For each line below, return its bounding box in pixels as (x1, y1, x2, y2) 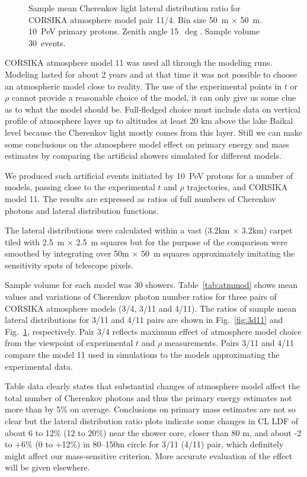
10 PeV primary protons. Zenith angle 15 (28, 25, 179, 37)
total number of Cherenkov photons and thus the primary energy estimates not (5, 391, 292, 404)
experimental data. (5, 360, 73, 372)
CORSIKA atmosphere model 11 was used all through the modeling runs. (5, 56, 273, 69)
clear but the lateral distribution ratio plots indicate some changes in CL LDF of (5, 415, 299, 427)
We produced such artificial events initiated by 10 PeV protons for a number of (5, 169, 293, 181)
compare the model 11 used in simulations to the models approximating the (5, 348, 280, 361)
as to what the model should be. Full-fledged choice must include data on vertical (5, 103, 301, 115)
